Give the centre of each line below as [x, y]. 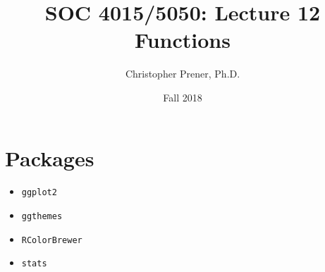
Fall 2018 [183, 97]
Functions [183, 40]
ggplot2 [39, 193]
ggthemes [42, 217]
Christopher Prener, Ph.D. [183, 74]
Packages [50, 157]
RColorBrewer [52, 240]
